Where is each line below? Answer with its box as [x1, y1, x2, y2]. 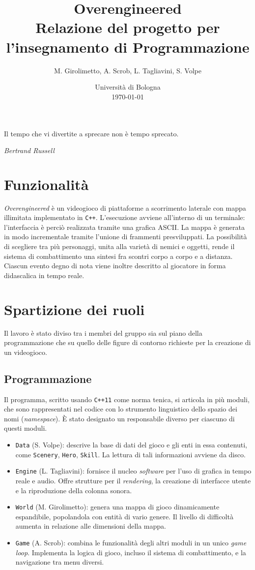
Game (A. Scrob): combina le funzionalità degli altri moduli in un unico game [15, 537, 247, 547]
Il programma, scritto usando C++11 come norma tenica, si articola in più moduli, [4, 394, 250, 404]
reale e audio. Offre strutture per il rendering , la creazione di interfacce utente [15, 475, 251, 485]
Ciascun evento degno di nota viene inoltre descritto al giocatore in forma [4, 260, 226, 271]
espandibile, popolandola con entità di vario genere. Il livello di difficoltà [15, 511, 233, 521]
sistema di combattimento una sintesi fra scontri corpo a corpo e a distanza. [4, 251, 233, 261]
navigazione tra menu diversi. [15, 557, 104, 567]
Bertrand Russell [4, 145, 55, 155]
